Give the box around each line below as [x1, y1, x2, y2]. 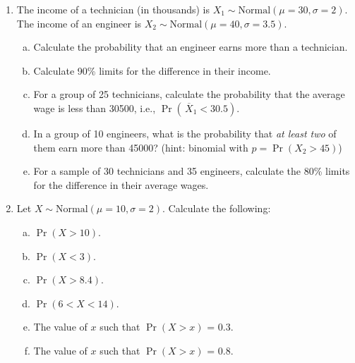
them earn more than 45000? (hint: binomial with [33, 140, 248, 154]
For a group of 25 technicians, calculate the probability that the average [33, 87, 345, 101]
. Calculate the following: [162, 201, 271, 216]
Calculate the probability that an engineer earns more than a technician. [33, 39, 348, 54]
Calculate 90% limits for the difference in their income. [33, 63, 271, 78]
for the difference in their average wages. [33, 177, 209, 192]
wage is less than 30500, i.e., [33, 100, 156, 115]
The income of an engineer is [16, 16, 142, 30]
